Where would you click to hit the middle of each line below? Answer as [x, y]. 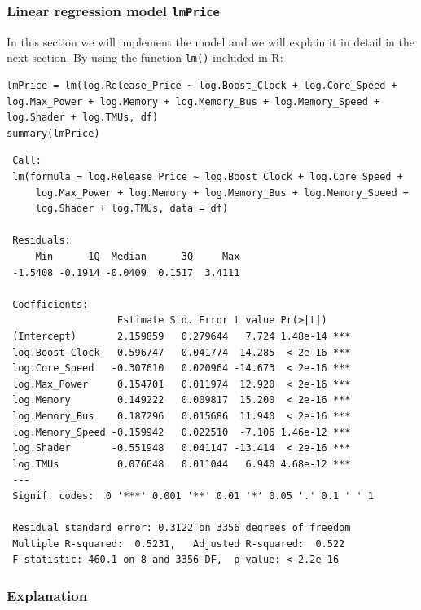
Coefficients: [50, 304]
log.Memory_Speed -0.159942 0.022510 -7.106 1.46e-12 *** [182, 432]
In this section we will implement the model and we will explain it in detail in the [211, 41]
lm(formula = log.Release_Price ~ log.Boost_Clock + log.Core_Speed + [208, 177]
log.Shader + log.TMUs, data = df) [132, 209]
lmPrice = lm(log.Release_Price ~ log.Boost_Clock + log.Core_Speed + [202, 86]
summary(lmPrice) [53, 133]
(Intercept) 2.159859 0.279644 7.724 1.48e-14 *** [182, 336]
